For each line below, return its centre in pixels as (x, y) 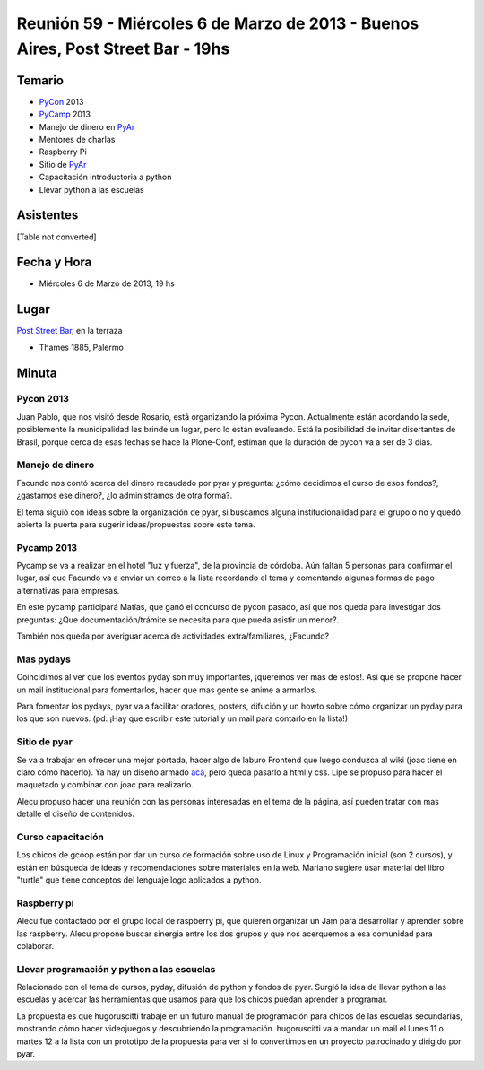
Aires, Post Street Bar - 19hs (123, 48)
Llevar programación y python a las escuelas (116, 969)
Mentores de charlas (77, 140)
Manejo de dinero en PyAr (87, 126)
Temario (40, 80)
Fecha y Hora (54, 262)
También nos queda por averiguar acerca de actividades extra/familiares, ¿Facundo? (173, 636)
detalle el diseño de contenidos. (75, 814)
